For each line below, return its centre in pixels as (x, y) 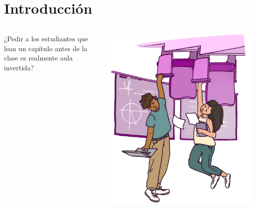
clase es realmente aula (38, 58)
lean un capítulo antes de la (46, 48)
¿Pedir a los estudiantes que (46, 39)
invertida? (19, 67)
